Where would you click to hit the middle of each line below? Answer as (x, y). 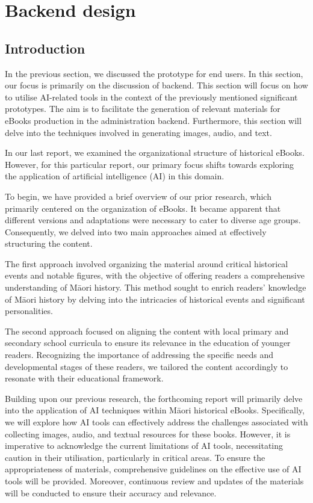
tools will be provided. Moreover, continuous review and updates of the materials (154, 480)
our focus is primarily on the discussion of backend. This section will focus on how (156, 85)
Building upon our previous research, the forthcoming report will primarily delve (154, 398)
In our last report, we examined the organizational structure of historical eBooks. (155, 153)
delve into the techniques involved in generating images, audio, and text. (138, 132)
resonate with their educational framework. (84, 378)
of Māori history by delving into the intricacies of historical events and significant (155, 299)
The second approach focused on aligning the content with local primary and (147, 331)
